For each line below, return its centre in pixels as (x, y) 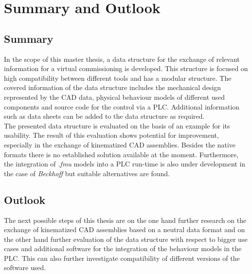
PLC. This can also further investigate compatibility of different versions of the (122, 258)
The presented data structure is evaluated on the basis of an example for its (117, 125)
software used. (25, 267)
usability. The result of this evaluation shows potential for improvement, (111, 135)
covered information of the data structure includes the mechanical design (113, 87)
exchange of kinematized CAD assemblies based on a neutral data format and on (125, 229)
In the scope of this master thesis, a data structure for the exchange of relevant (122, 59)
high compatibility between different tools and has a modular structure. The (118, 78)
